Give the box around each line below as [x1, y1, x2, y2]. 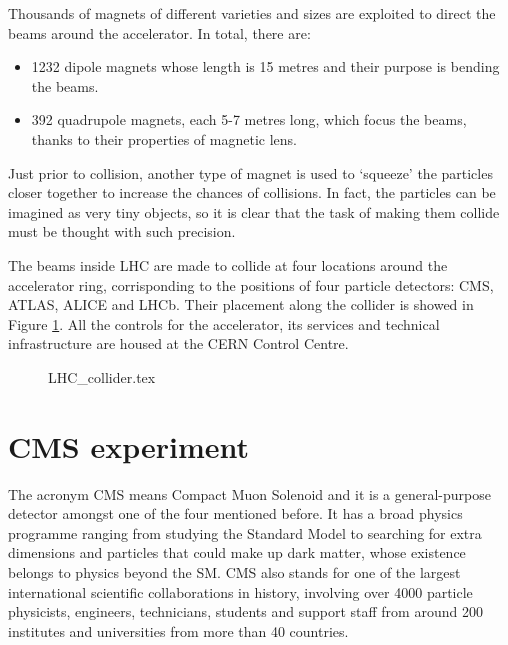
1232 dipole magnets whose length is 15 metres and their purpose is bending [31, 56, 500, 77]
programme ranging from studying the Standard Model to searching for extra [8, 522, 482, 543]
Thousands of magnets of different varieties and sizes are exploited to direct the [8, 3, 496, 23]
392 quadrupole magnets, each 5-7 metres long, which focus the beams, [31, 109, 467, 130]
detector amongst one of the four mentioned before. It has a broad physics [8, 503, 463, 524]
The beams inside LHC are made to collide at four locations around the [8, 254, 448, 275]
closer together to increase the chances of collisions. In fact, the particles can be [8, 182, 496, 203]
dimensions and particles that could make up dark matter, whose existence [8, 542, 466, 563]
